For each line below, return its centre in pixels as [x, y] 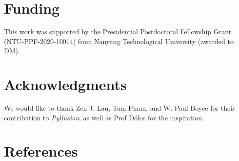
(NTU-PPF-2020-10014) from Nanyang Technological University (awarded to [119, 41]
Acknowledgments [65, 84]
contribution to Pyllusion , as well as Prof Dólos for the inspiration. [104, 117]
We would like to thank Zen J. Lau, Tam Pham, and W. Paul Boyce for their [119, 108]
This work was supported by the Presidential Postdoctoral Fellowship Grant [118, 32]
